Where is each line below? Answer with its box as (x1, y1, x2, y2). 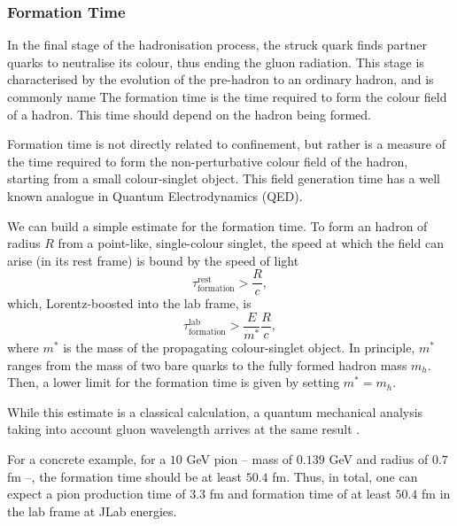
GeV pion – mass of (186, 449, 293, 468)
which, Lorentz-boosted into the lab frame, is (7, 294, 252, 313)
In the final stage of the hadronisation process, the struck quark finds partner (7, 35, 428, 54)
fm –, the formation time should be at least (7, 467, 243, 485)
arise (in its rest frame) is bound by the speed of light (7, 251, 299, 269)
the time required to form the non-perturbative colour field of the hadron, (7, 151, 408, 170)
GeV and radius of (329, 449, 429, 468)
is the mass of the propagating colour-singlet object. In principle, (63, 337, 415, 356)
